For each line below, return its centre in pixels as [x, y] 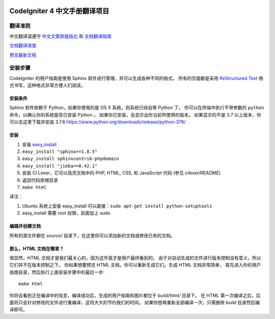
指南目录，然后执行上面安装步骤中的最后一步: [57, 272]
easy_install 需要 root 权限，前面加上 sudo [66, 213]
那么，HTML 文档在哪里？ [37, 248]
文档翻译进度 [23, 45]
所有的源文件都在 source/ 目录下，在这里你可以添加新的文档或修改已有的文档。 [92, 235]
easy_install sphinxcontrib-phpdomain [71, 159]
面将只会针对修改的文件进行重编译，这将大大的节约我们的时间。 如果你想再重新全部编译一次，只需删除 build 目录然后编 [135, 302]
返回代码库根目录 [40, 180]
